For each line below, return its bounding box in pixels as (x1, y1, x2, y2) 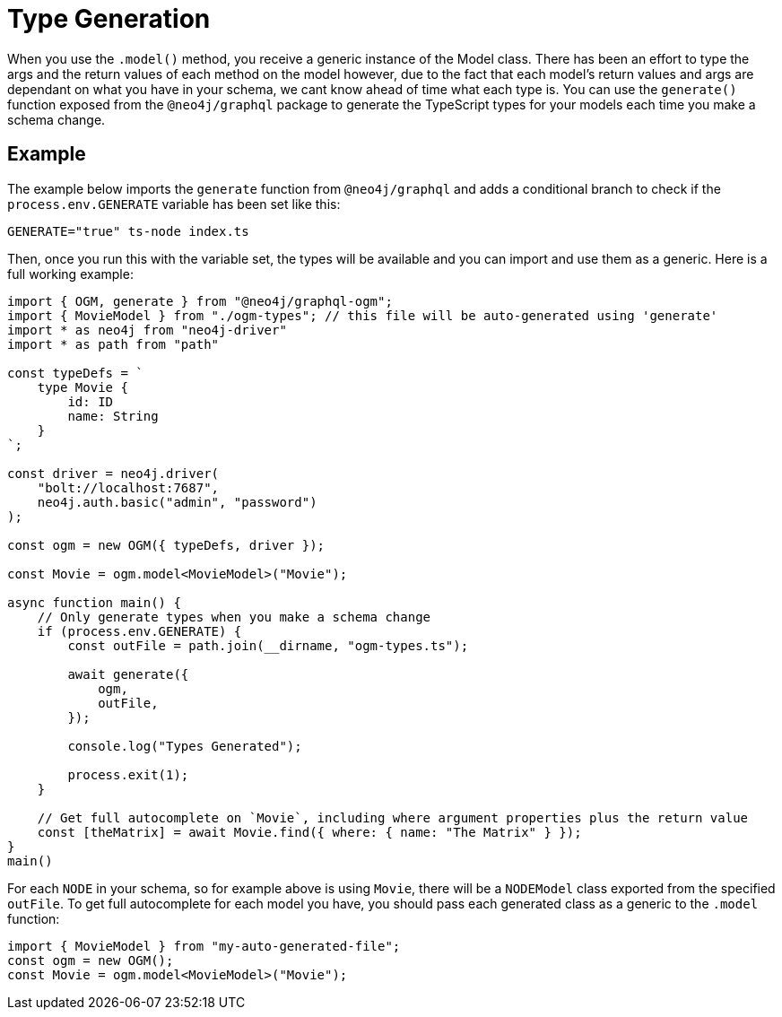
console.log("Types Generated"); (67, 738, 302, 753)
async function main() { (7, 595, 181, 610)
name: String (67, 408, 159, 423)
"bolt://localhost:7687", (37, 480, 220, 495)
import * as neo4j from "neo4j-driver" (7, 322, 287, 337)
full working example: (7, 265, 134, 282)
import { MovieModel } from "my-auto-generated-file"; (7, 938, 401, 953)
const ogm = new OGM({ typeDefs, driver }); (7, 537, 326, 552)
